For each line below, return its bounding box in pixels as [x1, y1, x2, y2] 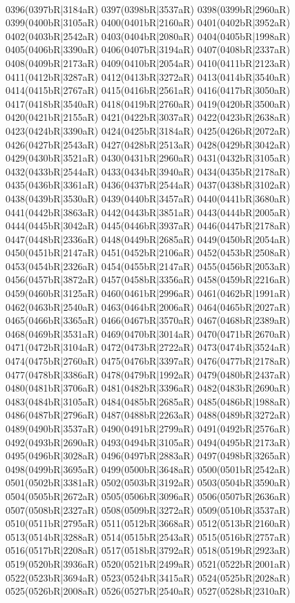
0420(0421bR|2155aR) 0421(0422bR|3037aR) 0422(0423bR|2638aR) [6, 110, 290, 124]
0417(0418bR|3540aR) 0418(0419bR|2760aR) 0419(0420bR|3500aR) [6, 96, 290, 111]
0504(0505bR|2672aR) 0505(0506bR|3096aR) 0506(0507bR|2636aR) [6, 488, 290, 503]
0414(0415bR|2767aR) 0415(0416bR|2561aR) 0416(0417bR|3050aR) [6, 83, 290, 97]
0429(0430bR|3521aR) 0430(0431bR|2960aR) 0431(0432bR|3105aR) [6, 151, 290, 165]
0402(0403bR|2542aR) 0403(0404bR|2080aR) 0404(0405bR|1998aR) [6, 28, 290, 43]
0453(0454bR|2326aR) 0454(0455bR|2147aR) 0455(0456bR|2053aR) [6, 258, 290, 273]
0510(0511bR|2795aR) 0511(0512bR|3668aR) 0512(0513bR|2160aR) [6, 516, 290, 530]
